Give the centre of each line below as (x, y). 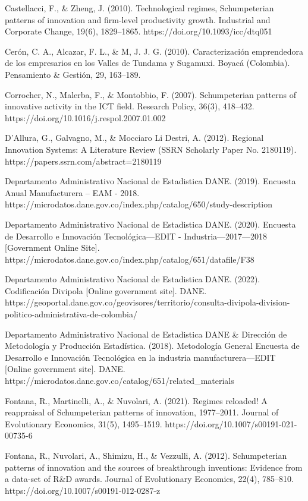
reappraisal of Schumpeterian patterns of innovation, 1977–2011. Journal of (142, 412)
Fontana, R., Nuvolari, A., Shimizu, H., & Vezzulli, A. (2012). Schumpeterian (146, 455)
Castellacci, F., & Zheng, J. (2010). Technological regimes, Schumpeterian (139, 8)
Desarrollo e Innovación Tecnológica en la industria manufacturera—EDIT (140, 357)
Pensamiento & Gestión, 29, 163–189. (73, 74)
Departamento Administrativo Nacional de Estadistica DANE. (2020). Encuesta (150, 224)
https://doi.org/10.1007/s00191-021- (231, 423)
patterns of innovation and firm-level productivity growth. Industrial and (138, 19)
